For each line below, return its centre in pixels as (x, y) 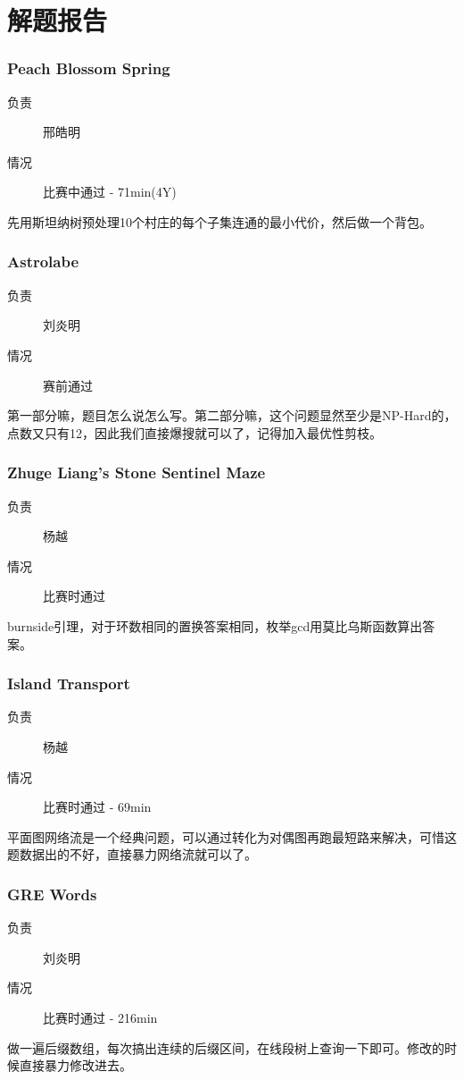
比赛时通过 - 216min (100, 1017)
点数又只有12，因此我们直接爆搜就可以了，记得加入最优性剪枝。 (195, 432)
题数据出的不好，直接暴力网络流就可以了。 (132, 854)
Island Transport (69, 683)
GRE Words (52, 894)
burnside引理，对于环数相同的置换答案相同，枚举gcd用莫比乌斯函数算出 (215, 625)
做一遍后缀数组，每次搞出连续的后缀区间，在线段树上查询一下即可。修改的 (226, 1047)
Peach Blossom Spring (89, 68)
